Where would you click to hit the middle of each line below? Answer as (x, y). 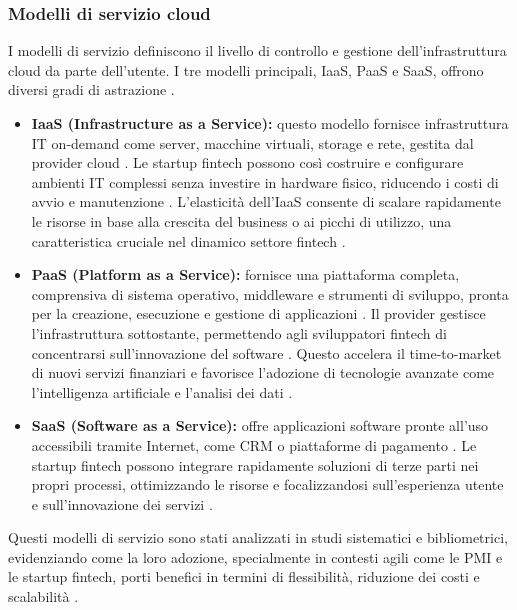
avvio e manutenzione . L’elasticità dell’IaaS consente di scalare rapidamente (266, 201)
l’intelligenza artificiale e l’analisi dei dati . (162, 391)
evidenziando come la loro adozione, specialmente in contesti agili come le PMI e (255, 556)
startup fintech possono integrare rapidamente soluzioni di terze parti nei (255, 464)
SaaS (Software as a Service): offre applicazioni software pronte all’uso (260, 425)
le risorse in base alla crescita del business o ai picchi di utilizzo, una (241, 220)
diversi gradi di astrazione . (91, 89)
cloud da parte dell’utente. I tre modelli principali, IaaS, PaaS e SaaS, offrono (246, 69)
